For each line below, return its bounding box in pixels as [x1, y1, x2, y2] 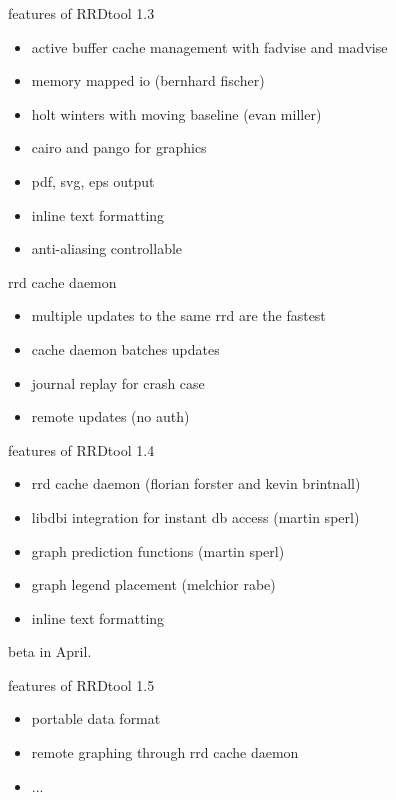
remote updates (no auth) [31, 406, 190, 427]
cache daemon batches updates [31, 338, 220, 359]
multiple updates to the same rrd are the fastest [31, 305, 326, 326]
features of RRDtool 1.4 [8, 439, 155, 460]
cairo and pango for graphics [31, 137, 207, 158]
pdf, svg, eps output [31, 170, 155, 191]
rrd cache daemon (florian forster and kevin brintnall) [31, 473, 361, 494]
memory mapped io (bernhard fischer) [31, 70, 265, 91]
